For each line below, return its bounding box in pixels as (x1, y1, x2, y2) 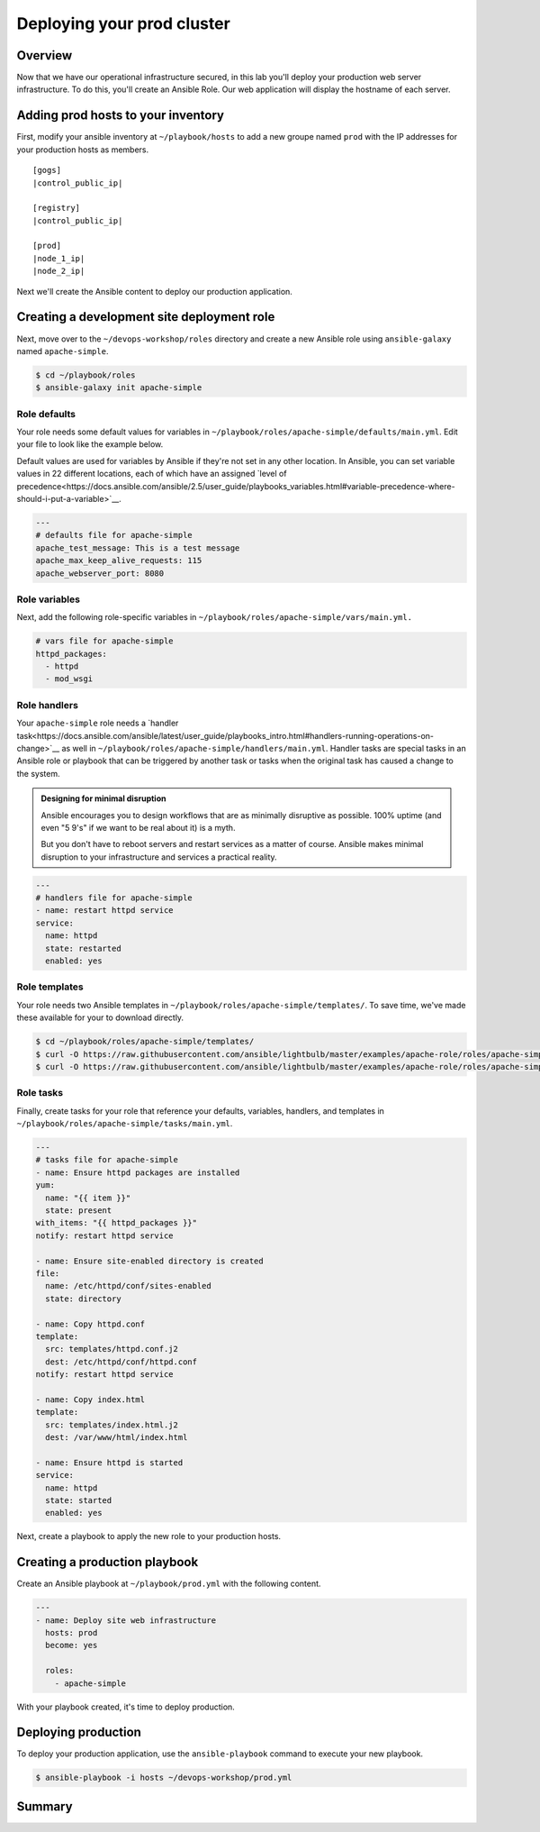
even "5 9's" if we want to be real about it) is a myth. (40, 822, 236, 833)
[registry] (32, 203, 81, 214)
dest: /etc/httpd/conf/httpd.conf (45, 1356, 198, 1367)
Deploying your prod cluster (16, 14, 231, 33)
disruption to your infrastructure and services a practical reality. (40, 852, 278, 862)
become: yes (45, 1640, 98, 1651)
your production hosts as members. (16, 144, 149, 155)
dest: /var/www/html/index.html (45, 1433, 188, 1443)
